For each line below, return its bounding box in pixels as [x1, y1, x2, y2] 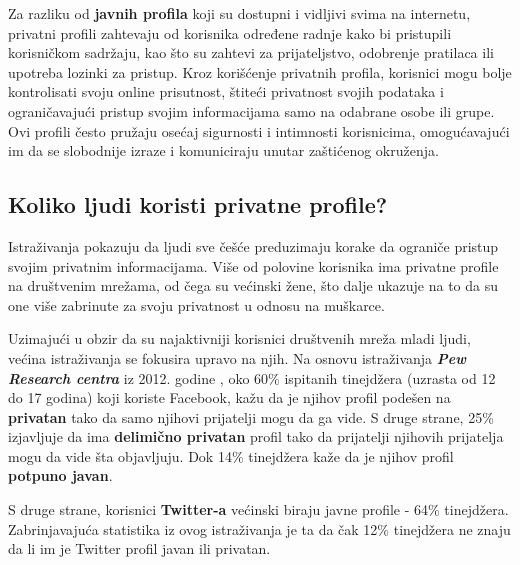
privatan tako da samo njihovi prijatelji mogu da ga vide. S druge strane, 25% [8, 406, 494, 427]
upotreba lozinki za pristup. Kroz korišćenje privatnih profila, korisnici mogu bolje [8, 61, 512, 82]
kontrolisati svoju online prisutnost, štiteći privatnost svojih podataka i [8, 81, 444, 102]
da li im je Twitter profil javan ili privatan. [8, 538, 271, 559]
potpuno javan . [8, 465, 113, 486]
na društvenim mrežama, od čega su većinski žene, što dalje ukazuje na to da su [8, 275, 499, 296]
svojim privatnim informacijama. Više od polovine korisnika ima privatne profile [8, 255, 499, 276]
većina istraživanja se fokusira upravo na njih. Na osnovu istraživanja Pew [8, 347, 466, 368]
